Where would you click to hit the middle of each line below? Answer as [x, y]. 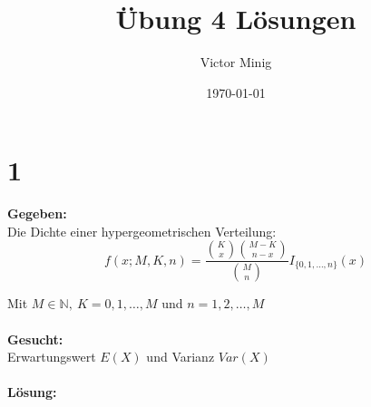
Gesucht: [35, 339]
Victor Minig [236, 62]
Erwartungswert [52, 357]
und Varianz [181, 357]
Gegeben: [37, 213]
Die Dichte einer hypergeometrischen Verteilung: [142, 231]
